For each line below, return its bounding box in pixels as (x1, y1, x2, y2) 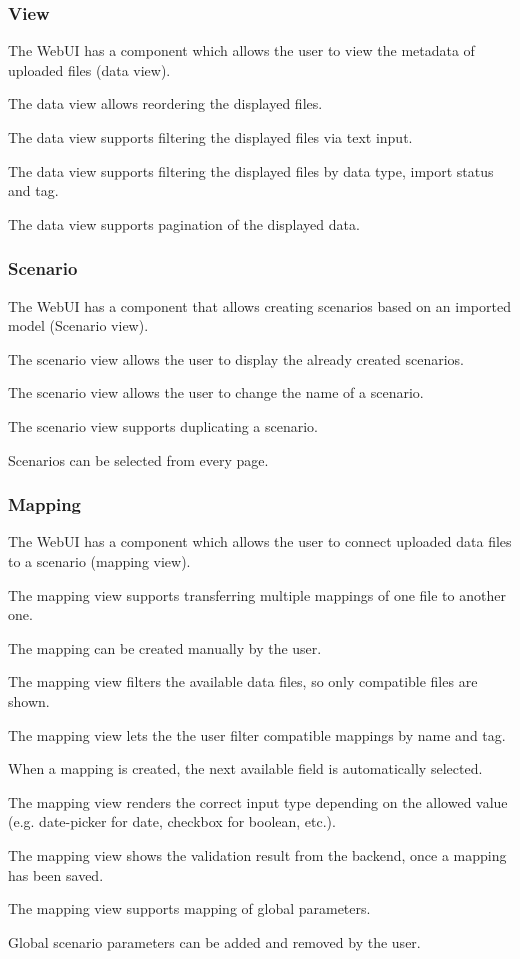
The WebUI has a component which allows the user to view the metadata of (8, 40, 475, 61)
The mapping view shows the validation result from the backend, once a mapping (8, 844, 507, 865)
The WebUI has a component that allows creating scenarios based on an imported (8, 295, 511, 316)
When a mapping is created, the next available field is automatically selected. (8, 758, 483, 779)
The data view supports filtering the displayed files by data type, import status (8, 160, 494, 181)
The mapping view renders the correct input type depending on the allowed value (8, 791, 508, 812)
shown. (8, 690, 50, 711)
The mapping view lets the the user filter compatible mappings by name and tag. (8, 724, 506, 745)
